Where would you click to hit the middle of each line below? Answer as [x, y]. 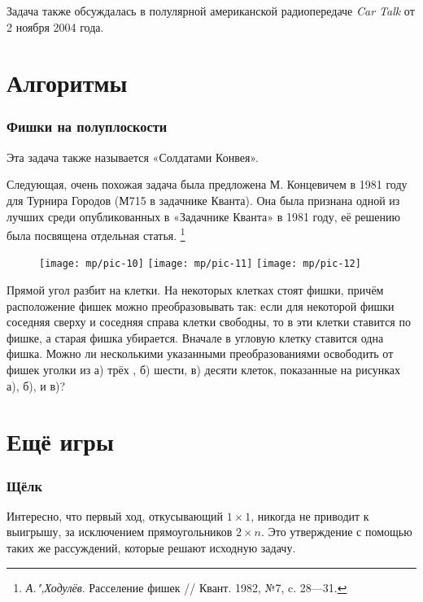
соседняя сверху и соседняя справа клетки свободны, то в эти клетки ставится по [209, 322]
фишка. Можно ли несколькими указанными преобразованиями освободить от [200, 353]
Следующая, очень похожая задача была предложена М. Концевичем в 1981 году [207, 184]
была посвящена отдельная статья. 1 [96, 234]
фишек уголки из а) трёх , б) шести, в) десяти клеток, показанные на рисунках [203, 370]
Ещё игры [60, 441]
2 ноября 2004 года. [55, 26]
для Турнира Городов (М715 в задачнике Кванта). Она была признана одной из [203, 200]
